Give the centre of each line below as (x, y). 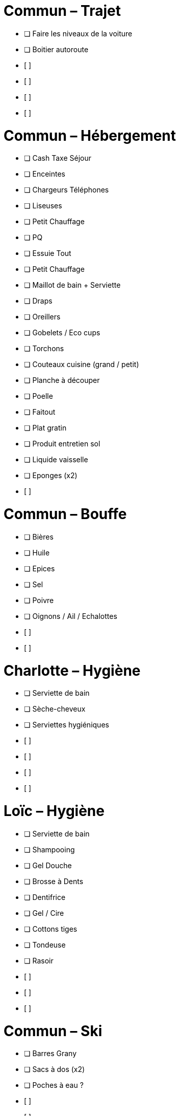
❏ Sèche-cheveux (55, 709)
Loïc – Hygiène (54, 811)
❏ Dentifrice (45, 897)
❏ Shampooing (49, 849)
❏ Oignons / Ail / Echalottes (71, 616)
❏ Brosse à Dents (54, 881)
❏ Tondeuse (45, 945)
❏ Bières (39, 536)
